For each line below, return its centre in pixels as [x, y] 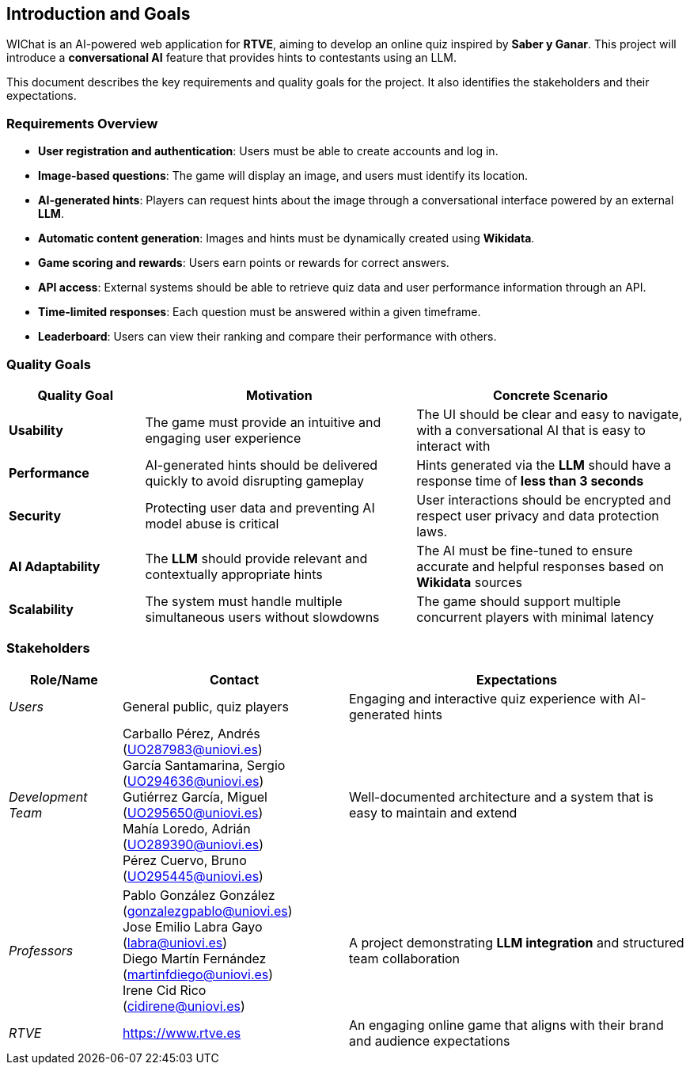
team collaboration [404, 958]
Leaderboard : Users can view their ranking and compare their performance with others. [267, 337]
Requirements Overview [82, 123]
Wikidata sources [470, 582]
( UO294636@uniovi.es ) [193, 781]
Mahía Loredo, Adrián [186, 828]
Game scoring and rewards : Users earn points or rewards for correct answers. [244, 263]
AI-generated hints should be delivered [262, 465]
